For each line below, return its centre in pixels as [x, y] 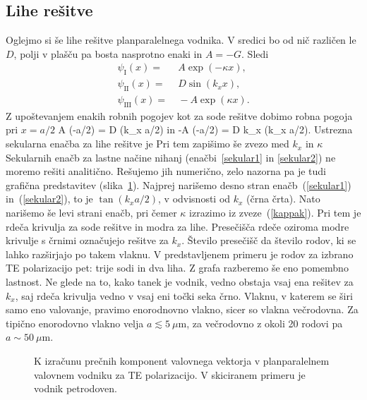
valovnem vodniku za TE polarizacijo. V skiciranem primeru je [170, 374]
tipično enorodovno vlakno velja [75, 323]
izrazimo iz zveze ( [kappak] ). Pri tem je [275, 213]
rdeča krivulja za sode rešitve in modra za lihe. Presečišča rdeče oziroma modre [178, 226]
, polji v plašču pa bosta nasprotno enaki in [108, 53]
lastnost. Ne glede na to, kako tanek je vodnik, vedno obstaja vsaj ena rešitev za [180, 281]
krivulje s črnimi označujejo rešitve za [87, 240]
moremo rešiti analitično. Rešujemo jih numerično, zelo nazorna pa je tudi [166, 171]
